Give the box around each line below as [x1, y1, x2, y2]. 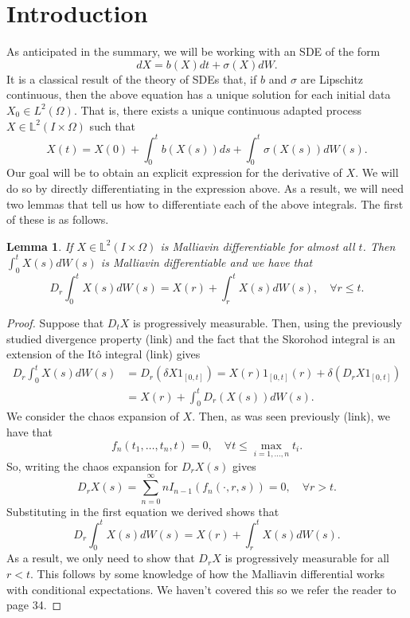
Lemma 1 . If [6, 237, 73, 254]
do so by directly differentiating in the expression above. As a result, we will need [6, 179, 404, 196]
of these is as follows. [6, 211, 109, 228]
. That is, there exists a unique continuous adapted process [73, 101, 361, 118]
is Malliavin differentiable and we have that [100, 253, 313, 270]
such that [89, 117, 135, 134]
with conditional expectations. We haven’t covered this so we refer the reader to [6, 581, 396, 597]
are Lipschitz [300, 70, 364, 87]
